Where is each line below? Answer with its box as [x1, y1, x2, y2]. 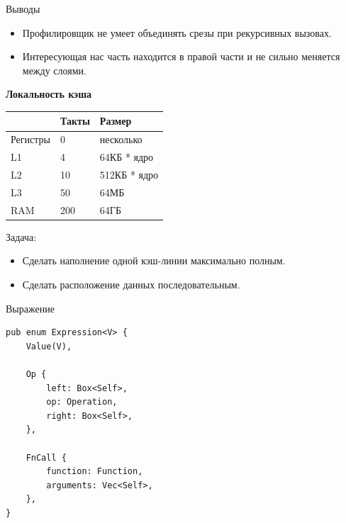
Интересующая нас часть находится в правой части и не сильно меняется [22, 49, 340, 64]
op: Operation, [46, 397, 118, 407]
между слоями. [22, 62, 86, 77]
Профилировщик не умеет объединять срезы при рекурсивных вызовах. [22, 25, 332, 40]
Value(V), [26, 341, 72, 352]
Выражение [6, 300, 55, 315]
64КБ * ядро [99, 150, 154, 164]
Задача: [6, 229, 37, 244]
